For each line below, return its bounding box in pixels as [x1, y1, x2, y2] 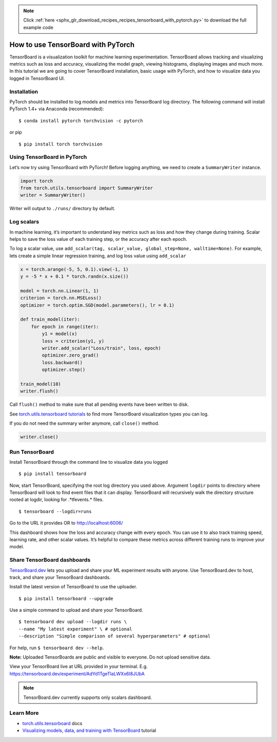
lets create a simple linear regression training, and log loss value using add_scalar [9, 253, 187, 259]
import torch [20, 178, 53, 184]
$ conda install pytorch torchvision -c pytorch [18, 118, 143, 123]
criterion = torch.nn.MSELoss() [20, 295, 102, 301]
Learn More [9, 710, 39, 717]
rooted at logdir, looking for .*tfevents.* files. [9, 497, 104, 503]
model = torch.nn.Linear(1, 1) [20, 287, 100, 294]
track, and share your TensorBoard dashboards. [9, 574, 111, 580]
